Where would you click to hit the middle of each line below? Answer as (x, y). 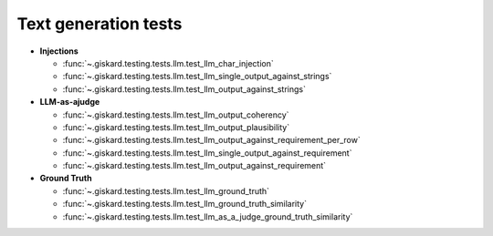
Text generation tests (100, 24)
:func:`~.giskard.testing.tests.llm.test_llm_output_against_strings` (184, 89)
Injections (59, 51)
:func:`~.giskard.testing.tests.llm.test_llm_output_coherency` (176, 115)
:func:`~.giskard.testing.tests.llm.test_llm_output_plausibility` (176, 127)
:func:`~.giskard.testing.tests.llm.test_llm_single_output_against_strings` (197, 77)
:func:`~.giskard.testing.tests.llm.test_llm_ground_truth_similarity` (185, 204)
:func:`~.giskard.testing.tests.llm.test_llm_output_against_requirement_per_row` (211, 140)
